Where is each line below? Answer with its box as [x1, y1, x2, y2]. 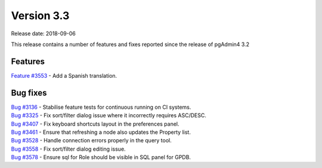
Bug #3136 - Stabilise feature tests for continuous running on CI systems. [11, 103, 191, 111]
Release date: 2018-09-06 [11, 30, 76, 37]
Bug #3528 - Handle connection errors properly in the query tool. [11, 137, 172, 144]
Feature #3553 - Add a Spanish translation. [11, 72, 117, 79]
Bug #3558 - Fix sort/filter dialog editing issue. [11, 145, 126, 152]
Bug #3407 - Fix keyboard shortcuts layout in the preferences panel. [11, 120, 179, 127]
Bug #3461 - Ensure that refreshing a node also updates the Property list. [11, 129, 191, 136]
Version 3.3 [11, 9, 70, 22]
